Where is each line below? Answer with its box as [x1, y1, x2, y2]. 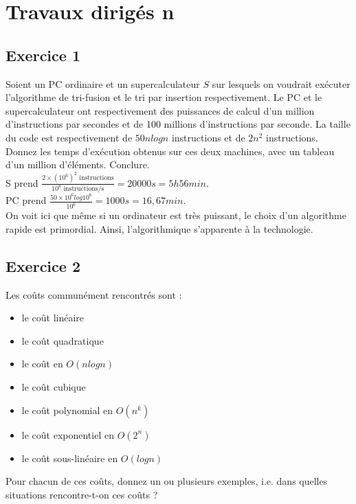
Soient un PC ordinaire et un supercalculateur [5, 76, 200, 91]
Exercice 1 [5, 44, 80, 65]
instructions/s [63, 185, 104, 193]
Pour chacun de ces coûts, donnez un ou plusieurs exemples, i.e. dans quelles [5, 474, 328, 488]
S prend [5, 175, 38, 190]
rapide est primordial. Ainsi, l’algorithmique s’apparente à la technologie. [5, 221, 313, 236]
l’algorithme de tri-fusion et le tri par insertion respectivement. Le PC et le [5, 90, 322, 104]
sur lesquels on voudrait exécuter [212, 76, 351, 91]
